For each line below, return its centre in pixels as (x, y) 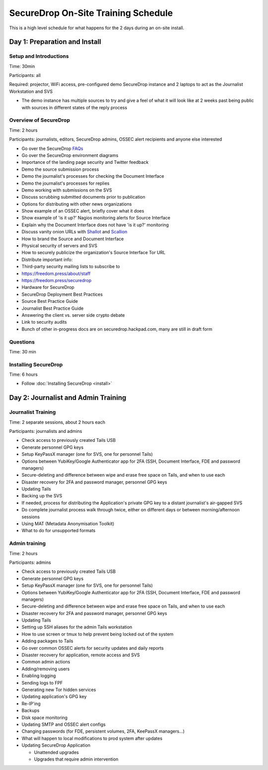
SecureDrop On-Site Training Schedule (91, 13)
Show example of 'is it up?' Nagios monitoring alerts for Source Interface (96, 218)
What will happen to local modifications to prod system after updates (92, 738)
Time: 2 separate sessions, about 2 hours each (57, 422)
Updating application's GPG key (54, 697)
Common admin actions (46, 662)
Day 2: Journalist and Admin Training (68, 398)
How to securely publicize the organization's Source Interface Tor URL (94, 253)
